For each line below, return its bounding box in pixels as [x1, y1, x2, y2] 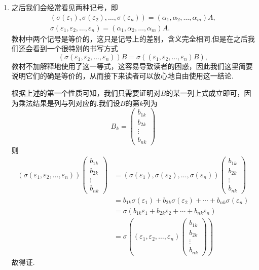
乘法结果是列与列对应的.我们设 [18, 97, 120, 108]
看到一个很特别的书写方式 [32, 43, 118, 54]
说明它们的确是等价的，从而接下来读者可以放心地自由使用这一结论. [11, 70, 234, 81]
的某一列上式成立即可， [166, 88, 244, 98]
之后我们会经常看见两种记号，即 [11, 2, 118, 12]
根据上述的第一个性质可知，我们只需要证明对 [11, 88, 161, 98]
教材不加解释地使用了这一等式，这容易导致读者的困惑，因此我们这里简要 [11, 60, 253, 71]
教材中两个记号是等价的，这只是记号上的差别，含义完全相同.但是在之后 [11, 33, 248, 44]
